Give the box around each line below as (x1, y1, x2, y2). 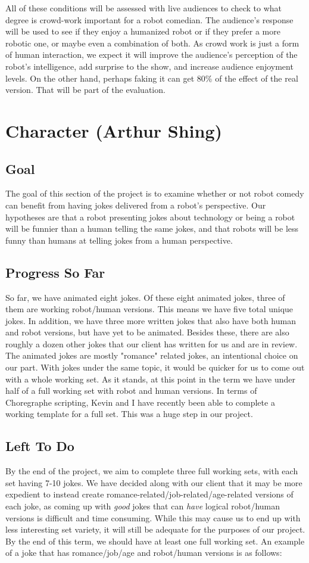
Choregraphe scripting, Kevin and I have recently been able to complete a (5, 396, 275, 408)
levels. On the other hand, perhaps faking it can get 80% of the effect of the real (5, 71, 298, 84)
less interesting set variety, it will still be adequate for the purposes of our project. (5, 523, 305, 536)
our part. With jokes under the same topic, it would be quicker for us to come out (5, 361, 305, 374)
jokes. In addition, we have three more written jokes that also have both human (5, 314, 296, 326)
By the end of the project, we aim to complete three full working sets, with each (5, 465, 298, 477)
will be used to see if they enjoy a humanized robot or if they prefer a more (5, 25, 280, 38)
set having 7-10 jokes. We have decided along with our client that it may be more (5, 476, 302, 489)
